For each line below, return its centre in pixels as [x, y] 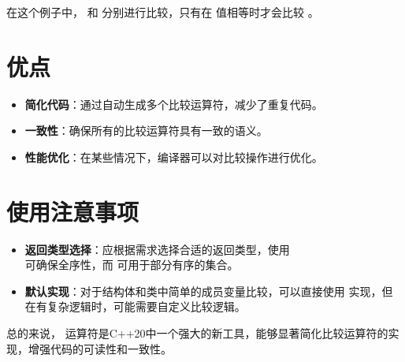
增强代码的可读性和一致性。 [100, 348]
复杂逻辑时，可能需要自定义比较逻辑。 [146, 306]
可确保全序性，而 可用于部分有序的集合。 [132, 265]
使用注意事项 [73, 211]
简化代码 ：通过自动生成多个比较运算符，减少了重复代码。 [174, 104]
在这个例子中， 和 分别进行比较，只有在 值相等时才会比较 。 [163, 12]
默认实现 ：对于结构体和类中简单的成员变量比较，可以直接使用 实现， [203, 291]
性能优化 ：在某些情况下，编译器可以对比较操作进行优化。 [174, 157]
